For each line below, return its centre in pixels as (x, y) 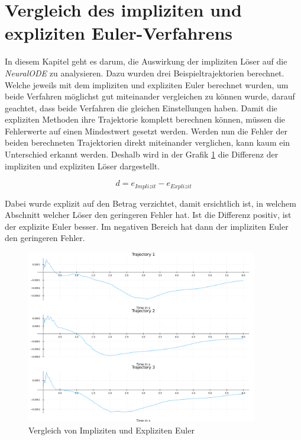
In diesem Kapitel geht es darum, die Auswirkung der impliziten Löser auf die (146, 61)
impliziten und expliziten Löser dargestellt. (82, 166)
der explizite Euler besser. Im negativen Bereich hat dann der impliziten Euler (147, 226)
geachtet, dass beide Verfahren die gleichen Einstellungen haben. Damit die (141, 107)
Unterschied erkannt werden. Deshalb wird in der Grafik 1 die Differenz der (142, 154)
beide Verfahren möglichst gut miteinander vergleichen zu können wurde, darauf (150, 96)
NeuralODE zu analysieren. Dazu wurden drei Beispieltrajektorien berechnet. (145, 73)
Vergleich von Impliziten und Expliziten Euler (111, 430)
